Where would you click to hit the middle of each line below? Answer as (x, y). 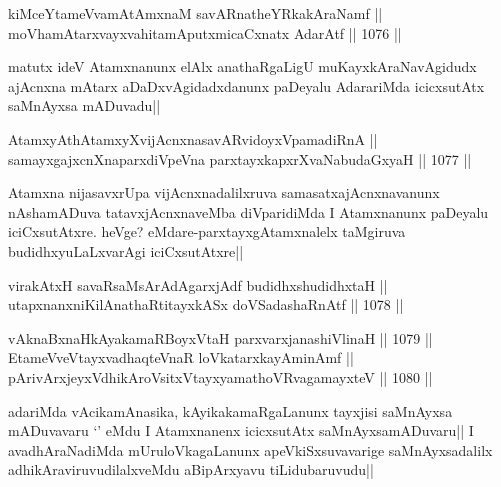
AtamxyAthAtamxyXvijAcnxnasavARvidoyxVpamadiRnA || (193, 138)
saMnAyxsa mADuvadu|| (84, 105)
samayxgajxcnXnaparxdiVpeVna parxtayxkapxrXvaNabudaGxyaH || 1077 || (240, 158)
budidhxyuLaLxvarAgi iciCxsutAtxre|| (126, 250)
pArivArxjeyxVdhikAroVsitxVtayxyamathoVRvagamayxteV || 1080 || (220, 376)
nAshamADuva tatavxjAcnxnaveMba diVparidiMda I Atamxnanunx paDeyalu (248, 211)
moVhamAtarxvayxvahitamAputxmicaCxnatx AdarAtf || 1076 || (205, 32)
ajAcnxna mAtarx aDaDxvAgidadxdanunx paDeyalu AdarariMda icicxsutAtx (246, 85)
